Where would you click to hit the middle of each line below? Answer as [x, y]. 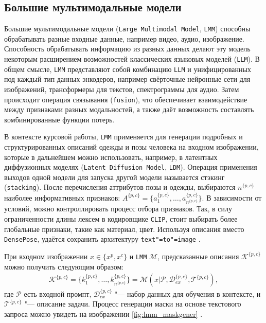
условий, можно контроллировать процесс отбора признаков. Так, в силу [118, 209]
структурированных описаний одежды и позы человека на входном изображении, [131, 147]
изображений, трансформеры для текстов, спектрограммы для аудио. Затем [122, 89]
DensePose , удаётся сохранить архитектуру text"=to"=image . [102, 239]
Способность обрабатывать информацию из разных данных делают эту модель [127, 49]
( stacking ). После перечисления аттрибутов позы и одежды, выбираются [120, 187]
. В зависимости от [232, 197]
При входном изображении [46, 256]
